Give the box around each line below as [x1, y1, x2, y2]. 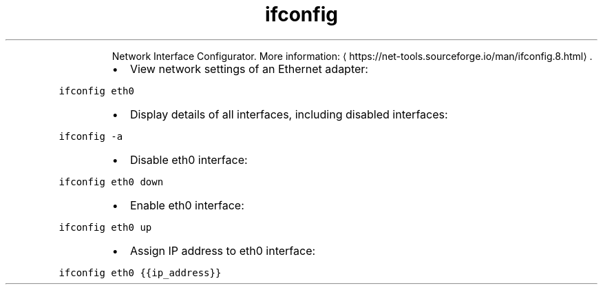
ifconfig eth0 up [59, 221, 152, 233]
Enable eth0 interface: [129, 198, 244, 212]
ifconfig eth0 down [59, 176, 164, 187]
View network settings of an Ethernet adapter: [129, 61, 368, 76]
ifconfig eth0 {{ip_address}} [59, 267, 222, 278]
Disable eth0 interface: [129, 152, 248, 167]
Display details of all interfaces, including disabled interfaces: [129, 107, 448, 121]
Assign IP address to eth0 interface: [129, 243, 316, 258]
